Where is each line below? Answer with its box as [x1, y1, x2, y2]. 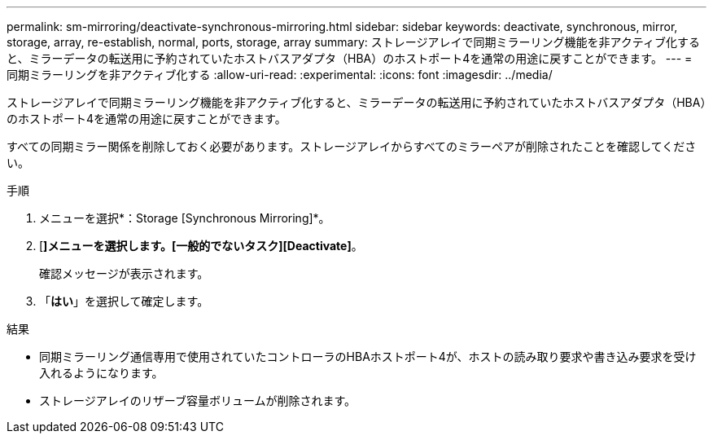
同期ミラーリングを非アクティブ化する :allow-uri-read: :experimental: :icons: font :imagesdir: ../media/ [7, 68, 553, 81]
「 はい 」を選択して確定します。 [39, 294, 209, 308]
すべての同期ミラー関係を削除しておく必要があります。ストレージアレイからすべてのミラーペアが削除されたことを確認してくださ [7, 139, 697, 153]
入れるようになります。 [39, 366, 164, 380]
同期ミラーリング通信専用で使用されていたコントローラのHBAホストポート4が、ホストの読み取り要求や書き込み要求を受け [39, 350, 697, 363]
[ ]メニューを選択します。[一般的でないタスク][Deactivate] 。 [39, 239, 363, 253]
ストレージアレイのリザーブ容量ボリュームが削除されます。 [39, 394, 356, 407]
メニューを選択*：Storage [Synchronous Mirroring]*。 [39, 211, 330, 225]
